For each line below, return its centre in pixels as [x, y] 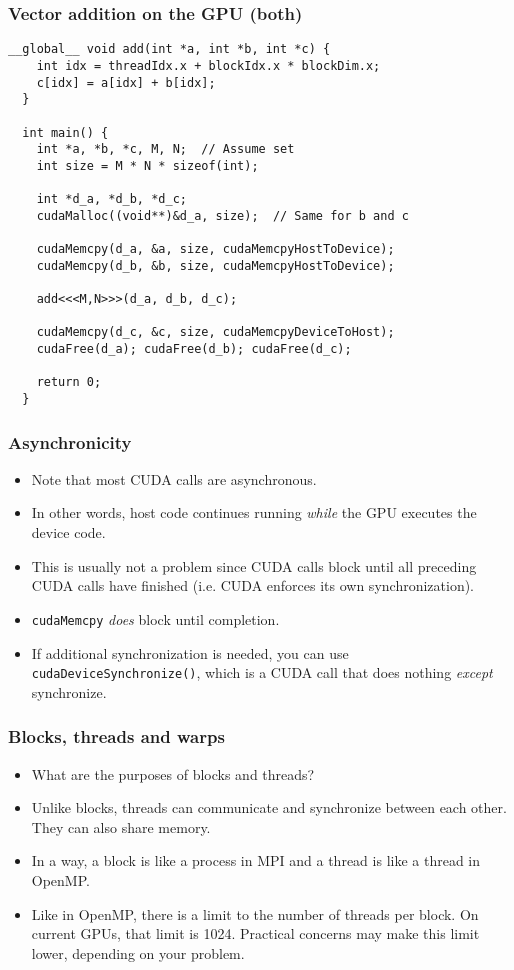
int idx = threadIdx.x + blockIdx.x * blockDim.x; [208, 65]
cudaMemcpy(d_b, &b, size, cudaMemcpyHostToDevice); [215, 265]
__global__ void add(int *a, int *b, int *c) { [169, 49]
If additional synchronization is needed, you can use [190, 652]
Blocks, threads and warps [116, 736]
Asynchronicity [70, 441]
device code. [68, 532]
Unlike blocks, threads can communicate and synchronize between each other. [269, 807]
